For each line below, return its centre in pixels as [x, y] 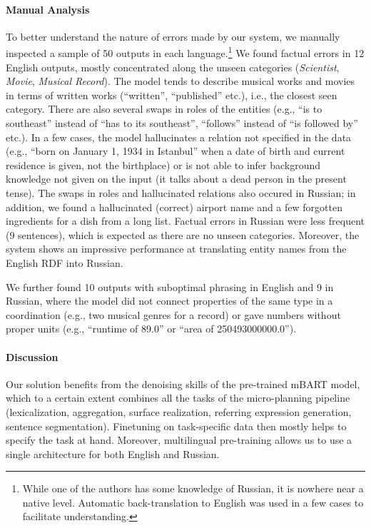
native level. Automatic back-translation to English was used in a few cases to [193, 502]
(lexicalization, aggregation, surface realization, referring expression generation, [179, 411]
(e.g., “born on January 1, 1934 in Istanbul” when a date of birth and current [176, 151]
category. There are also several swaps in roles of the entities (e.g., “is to [164, 109]
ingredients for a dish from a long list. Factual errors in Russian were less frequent [185, 221]
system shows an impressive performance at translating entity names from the [176, 249]
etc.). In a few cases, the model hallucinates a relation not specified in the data [179, 137]
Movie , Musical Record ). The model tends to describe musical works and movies [181, 81]
